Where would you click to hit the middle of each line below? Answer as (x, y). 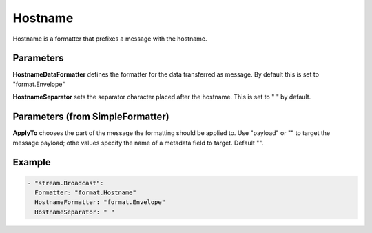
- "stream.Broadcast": (65, 183)
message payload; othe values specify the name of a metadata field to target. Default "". (138, 143)
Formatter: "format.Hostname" (86, 192)
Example (32, 162)
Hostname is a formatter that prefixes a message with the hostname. (110, 39)
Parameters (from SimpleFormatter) (91, 117)
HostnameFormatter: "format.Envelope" (100, 202)
